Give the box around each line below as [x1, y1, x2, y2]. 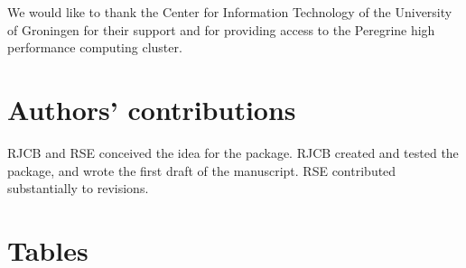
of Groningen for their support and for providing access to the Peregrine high [7, 20, 435, 39]
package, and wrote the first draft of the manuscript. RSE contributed [7, 161, 396, 180]
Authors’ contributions [7, 90, 296, 127]
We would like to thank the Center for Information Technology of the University [7, 3, 452, 21]
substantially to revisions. [7, 179, 149, 198]
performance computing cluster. [7, 38, 182, 57]
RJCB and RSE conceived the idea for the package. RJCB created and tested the [7, 143, 459, 162]
